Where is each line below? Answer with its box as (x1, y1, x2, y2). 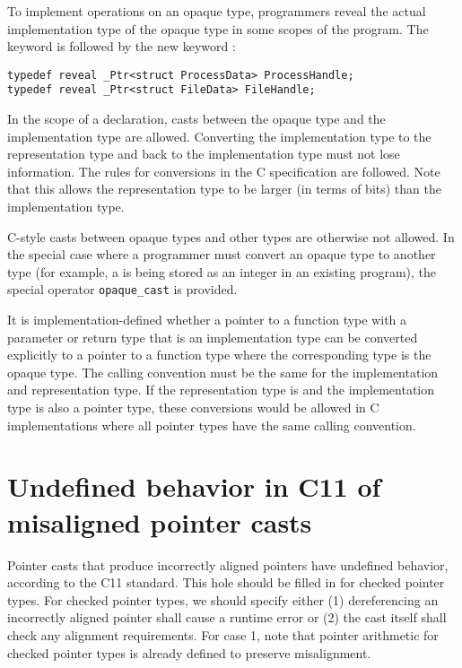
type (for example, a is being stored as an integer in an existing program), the (7, 262, 437, 281)
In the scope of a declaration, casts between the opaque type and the (7, 109, 386, 128)
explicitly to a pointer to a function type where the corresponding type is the (7, 345, 431, 364)
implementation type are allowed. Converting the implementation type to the (7, 126, 431, 145)
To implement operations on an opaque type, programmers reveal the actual (7, 2, 426, 20)
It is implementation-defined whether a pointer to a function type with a (7, 310, 407, 329)
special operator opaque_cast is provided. (7, 280, 238, 299)
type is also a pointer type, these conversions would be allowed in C (7, 398, 379, 417)
